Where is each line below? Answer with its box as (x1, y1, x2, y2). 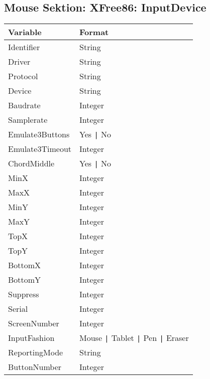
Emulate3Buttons (8, 128, 70, 140)
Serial (8, 303, 28, 315)
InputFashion (8, 332, 55, 344)
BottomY (8, 274, 41, 286)
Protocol (8, 70, 38, 82)
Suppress (8, 288, 39, 300)
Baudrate (8, 99, 41, 111)
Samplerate (8, 114, 48, 126)
